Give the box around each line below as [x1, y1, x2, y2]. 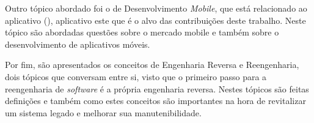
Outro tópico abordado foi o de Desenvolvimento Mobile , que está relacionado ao [5, 2, 307, 14]
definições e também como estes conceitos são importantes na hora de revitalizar [5, 94, 306, 107]
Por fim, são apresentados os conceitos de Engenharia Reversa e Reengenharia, [5, 58, 299, 71]
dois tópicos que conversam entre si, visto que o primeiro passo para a [5, 70, 267, 83]
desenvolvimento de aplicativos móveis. [5, 37, 150, 50]
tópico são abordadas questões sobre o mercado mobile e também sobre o [5, 26, 279, 39]
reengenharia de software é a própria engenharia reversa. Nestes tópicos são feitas [5, 82, 309, 95]
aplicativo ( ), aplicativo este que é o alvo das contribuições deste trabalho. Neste [5, 13, 306, 26]
